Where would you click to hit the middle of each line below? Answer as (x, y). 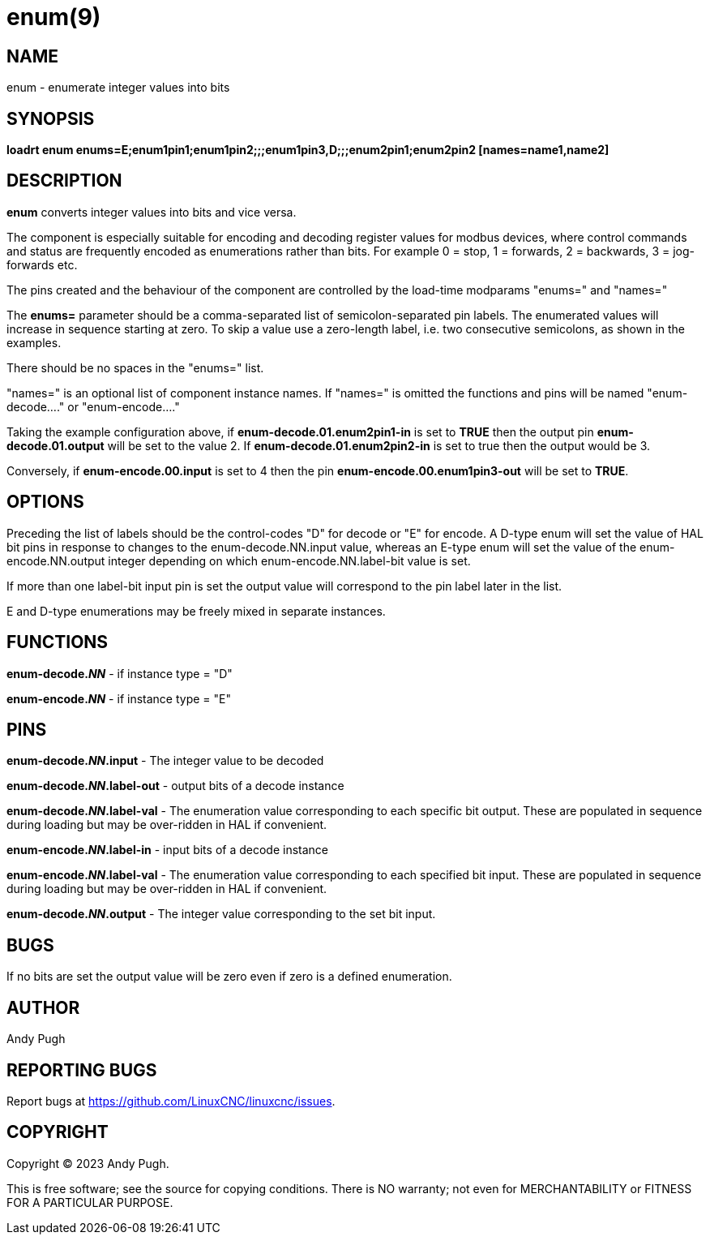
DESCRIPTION (64, 181)
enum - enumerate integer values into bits (118, 88)
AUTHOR (43, 1007)
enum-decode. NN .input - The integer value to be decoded (165, 761)
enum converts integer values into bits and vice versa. (152, 212)
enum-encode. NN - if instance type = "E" (119, 698)
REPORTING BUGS (82, 1070)
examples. (34, 342)
